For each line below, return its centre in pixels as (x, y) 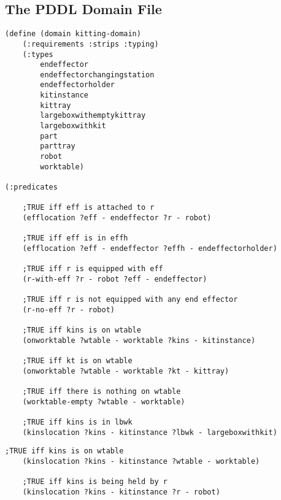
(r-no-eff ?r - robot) (68, 310)
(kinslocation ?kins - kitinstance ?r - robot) (121, 492)
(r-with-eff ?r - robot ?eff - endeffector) (115, 279)
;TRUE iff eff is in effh (75, 238)
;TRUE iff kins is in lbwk (77, 422)
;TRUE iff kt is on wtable (77, 361)
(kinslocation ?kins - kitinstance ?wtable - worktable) (141, 462)
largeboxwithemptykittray (93, 116)
